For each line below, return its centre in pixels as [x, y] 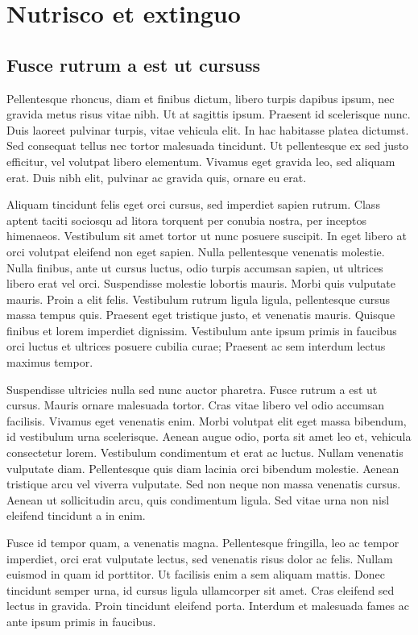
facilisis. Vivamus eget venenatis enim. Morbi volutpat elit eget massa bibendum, [207, 420]
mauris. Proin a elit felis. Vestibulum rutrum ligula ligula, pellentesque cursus [199, 299]
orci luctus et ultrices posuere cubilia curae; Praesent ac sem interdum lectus [196, 346]
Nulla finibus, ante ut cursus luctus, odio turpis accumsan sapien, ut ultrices [195, 267]
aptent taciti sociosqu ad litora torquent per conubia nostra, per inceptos [186, 220]
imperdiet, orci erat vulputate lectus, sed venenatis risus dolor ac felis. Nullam [200, 558]
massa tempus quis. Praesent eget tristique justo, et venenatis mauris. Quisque [201, 315]
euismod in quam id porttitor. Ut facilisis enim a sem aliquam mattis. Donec [196, 574]
